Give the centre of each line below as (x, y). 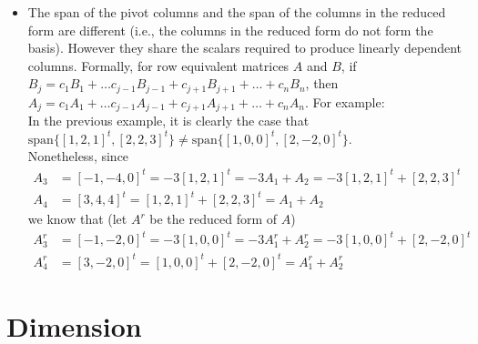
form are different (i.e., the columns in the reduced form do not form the (230, 30)
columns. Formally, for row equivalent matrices (158, 65)
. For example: (345, 101)
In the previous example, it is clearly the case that (168, 121)
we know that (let (77, 219)
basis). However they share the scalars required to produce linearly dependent (245, 48)
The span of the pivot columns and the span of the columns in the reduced (237, 12)
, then (322, 83)
